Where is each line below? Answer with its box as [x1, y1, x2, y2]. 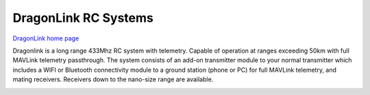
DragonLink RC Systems [12, 10, 154, 25]
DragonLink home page [12, 34, 79, 42]
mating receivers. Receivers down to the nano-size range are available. [12, 75, 214, 83]
